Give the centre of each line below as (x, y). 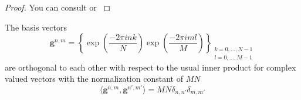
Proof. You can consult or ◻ (58, 7)
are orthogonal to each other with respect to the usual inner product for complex (150, 67)
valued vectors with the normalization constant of (94, 79)
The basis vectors (36, 27)
